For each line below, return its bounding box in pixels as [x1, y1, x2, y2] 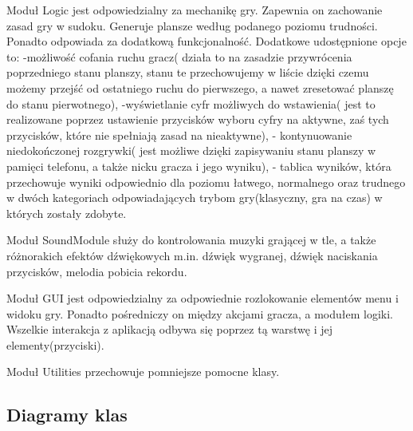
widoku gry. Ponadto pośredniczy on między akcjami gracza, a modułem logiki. [6, 305, 393, 322]
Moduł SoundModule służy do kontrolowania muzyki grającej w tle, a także [6, 231, 376, 248]
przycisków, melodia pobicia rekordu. [6, 263, 187, 279]
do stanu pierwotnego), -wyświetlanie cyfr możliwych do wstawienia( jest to [6, 95, 376, 112]
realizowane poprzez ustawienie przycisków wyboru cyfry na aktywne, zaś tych [6, 111, 389, 128]
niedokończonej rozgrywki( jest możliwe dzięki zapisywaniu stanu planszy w [6, 142, 376, 159]
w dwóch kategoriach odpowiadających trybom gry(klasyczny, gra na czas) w [6, 189, 383, 206]
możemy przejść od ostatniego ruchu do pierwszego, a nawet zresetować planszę [6, 79, 394, 96]
